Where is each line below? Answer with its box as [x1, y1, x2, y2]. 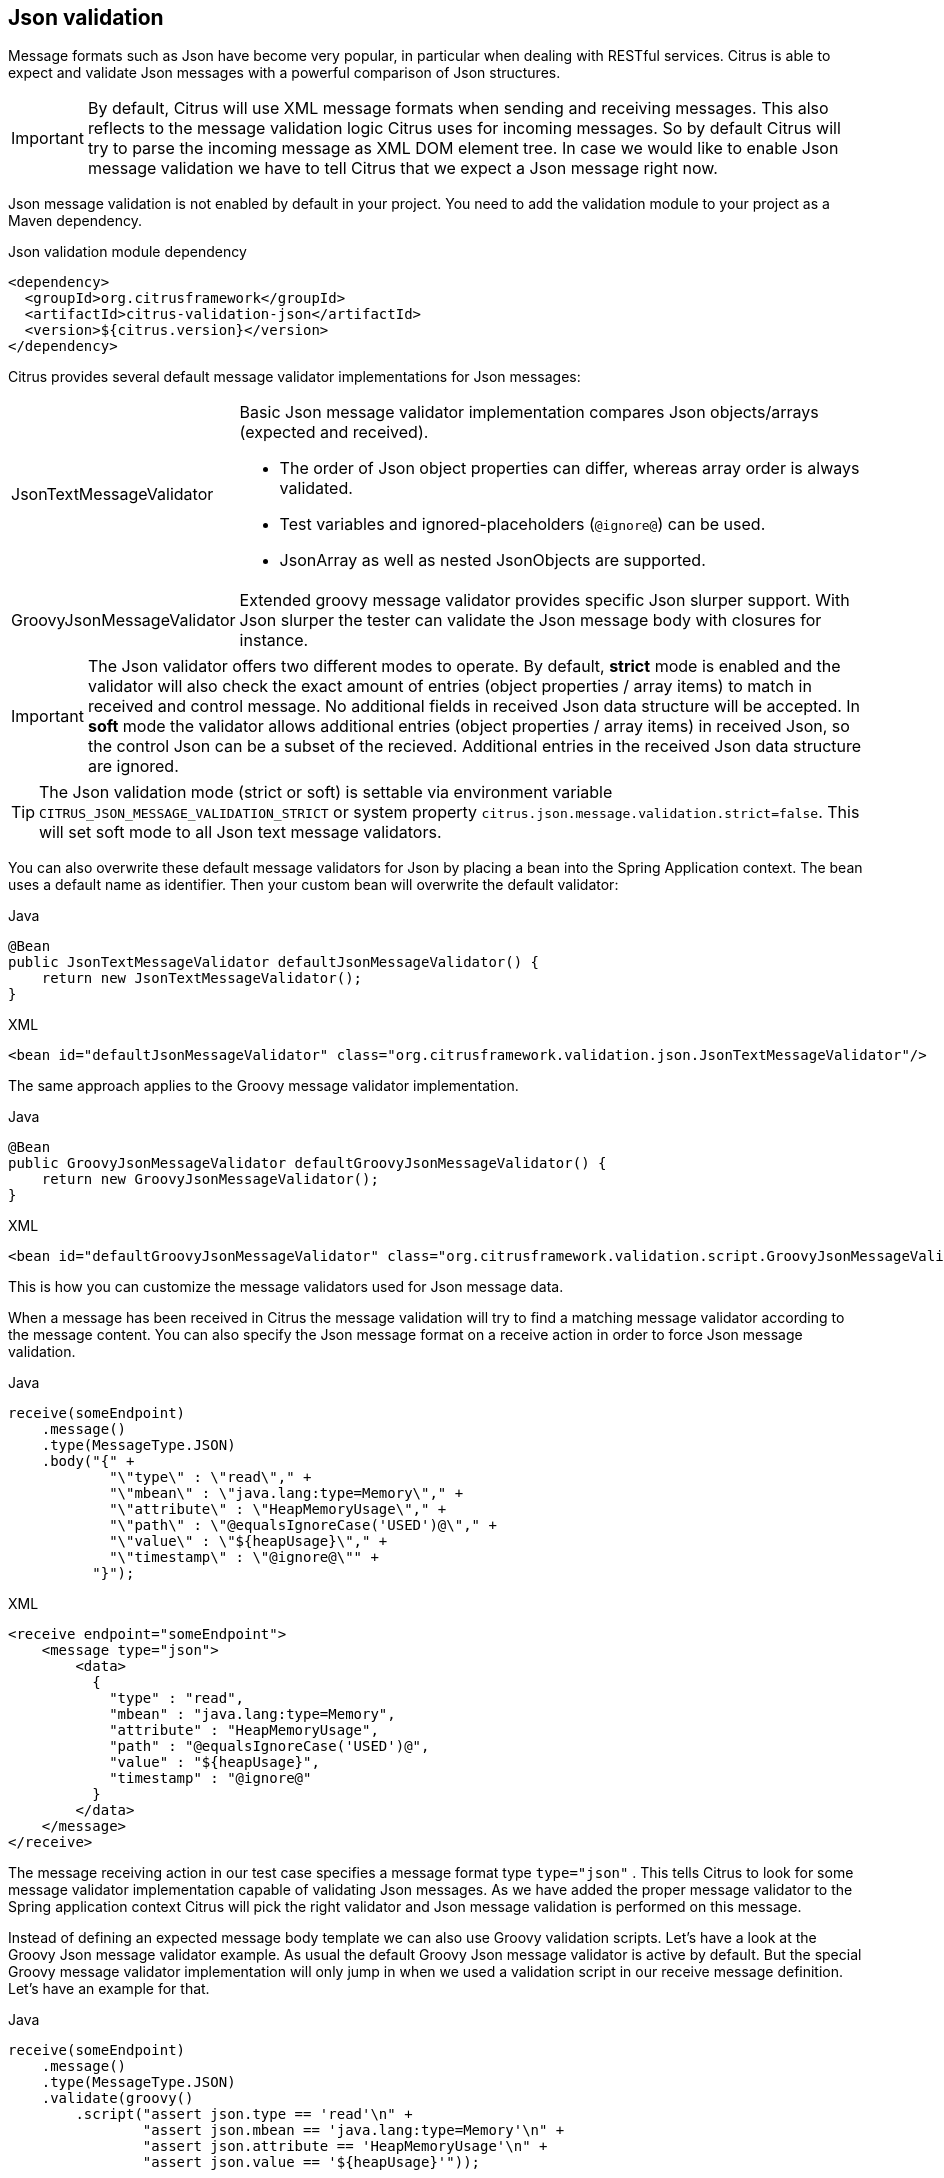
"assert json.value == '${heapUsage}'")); [142, 2154, 481, 2171]
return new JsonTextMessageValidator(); [41, 970, 363, 987]
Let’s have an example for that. [8, 1980, 210, 1998]
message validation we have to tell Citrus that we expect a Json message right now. [87, 158, 718, 179]
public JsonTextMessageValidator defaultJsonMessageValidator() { [8, 954, 540, 971]
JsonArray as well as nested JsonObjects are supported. [279, 550, 706, 571]
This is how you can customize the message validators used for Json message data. [8, 1278, 564, 1296]
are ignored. [87, 756, 179, 777]
